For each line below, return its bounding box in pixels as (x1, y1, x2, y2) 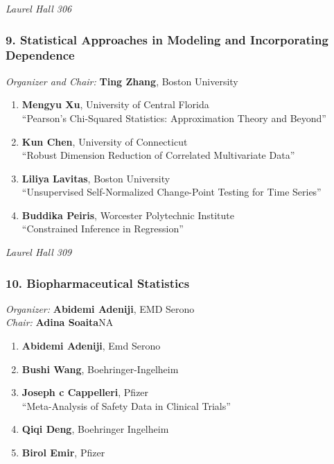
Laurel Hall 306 (6, 1, 72, 15)
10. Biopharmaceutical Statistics (6, 274, 190, 291)
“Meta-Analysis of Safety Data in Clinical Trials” (21, 398, 231, 413)
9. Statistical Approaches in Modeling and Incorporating (6, 31, 328, 48)
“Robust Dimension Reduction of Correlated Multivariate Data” (21, 148, 295, 162)
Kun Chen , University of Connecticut (21, 134, 188, 148)
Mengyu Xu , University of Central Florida (21, 97, 209, 112)
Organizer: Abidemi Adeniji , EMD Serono (6, 301, 195, 316)
